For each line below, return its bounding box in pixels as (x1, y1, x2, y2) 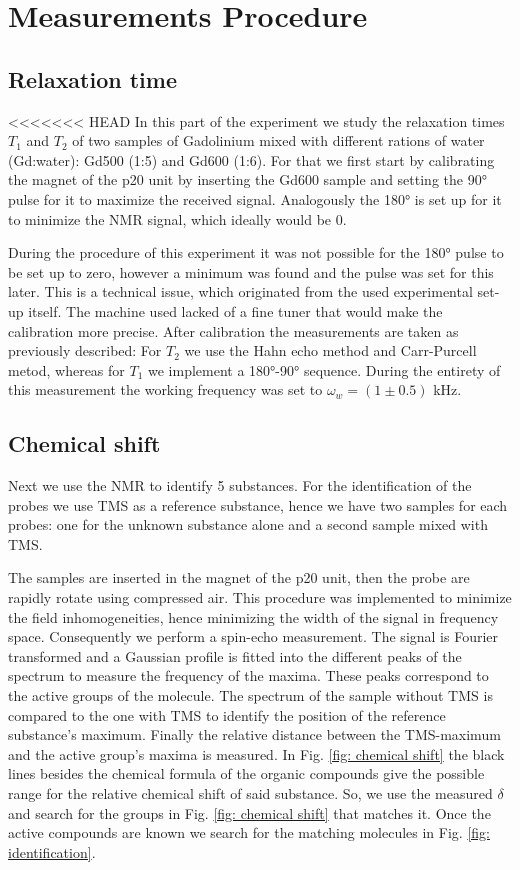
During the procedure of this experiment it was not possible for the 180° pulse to (8, 242, 504, 263)
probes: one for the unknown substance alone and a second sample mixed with (8, 514, 488, 535)
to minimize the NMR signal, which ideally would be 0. (8, 208, 347, 229)
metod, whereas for (8, 359, 125, 380)
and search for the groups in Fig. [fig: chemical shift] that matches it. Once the (8, 802, 491, 823)
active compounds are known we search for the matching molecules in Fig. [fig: (8, 822, 490, 843)
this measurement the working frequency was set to (8, 379, 323, 400)
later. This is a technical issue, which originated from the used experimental (8, 281, 473, 302)
